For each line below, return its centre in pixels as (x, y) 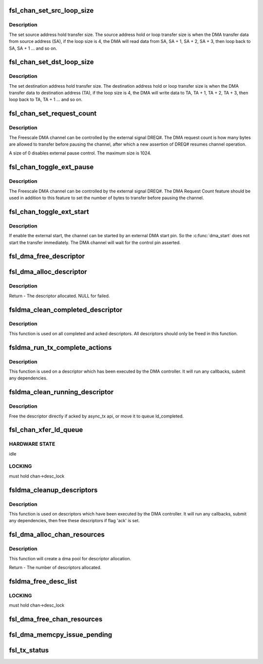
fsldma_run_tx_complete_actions (60, 348)
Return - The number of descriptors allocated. (55, 567)
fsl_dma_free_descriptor (47, 256)
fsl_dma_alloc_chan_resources (57, 535)
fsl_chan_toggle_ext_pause (51, 167)
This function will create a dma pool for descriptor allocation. (70, 558)
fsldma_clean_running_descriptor (61, 392)
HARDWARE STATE (32, 444)
